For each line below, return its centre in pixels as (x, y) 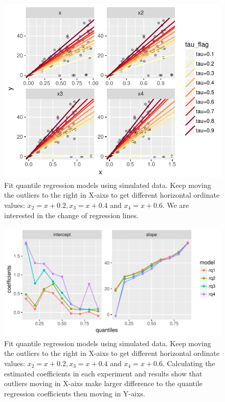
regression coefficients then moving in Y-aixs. (75, 393)
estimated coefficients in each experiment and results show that (103, 373)
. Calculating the (189, 363)
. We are (176, 205)
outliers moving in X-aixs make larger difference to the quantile (104, 383)
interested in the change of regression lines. (71, 215)
